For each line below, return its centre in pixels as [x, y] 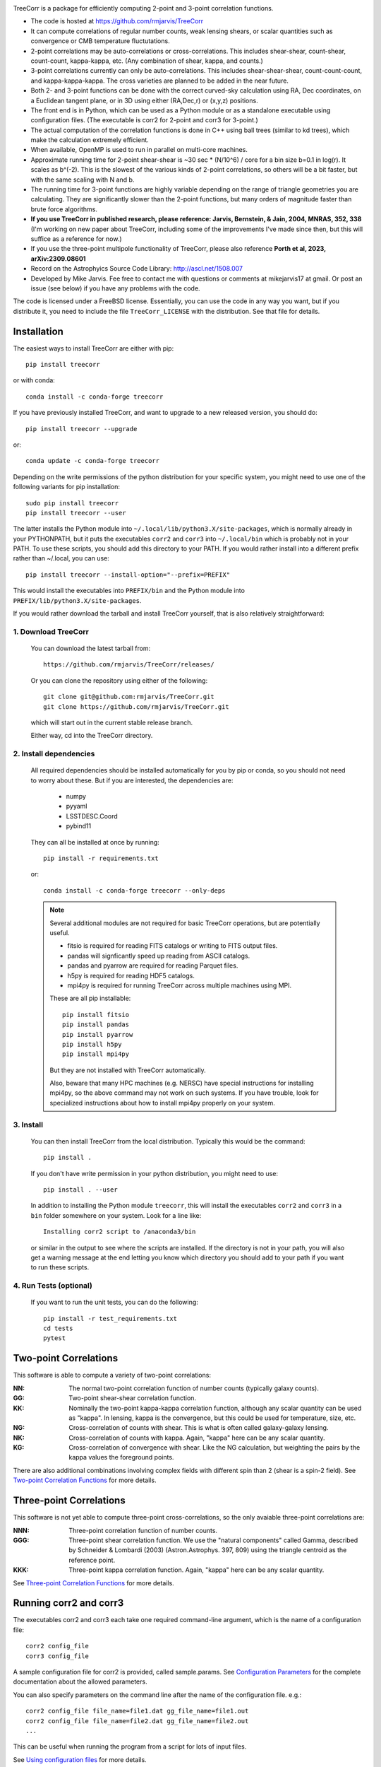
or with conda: [34, 380]
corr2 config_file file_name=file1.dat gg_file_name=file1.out [137, 1711]
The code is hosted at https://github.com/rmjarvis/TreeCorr [117, 21]
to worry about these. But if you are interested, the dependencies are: [132, 780]
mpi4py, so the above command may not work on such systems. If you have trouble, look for [184, 1093]
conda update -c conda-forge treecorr [93, 461]
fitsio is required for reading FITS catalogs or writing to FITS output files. [173, 946]
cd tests [58, 1328]
